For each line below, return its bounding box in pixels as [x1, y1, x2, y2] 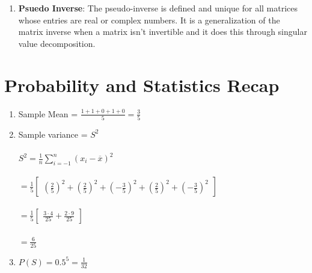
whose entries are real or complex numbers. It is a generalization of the [18, 13, 280, 26]
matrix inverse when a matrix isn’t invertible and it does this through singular [18, 25, 307, 38]
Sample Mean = [18, 107, 78, 120]
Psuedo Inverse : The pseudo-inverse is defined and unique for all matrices [18, 2, 298, 14]
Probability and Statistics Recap [4, 72, 280, 97]
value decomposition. [18, 37, 96, 49]
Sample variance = [18, 127, 88, 140]
